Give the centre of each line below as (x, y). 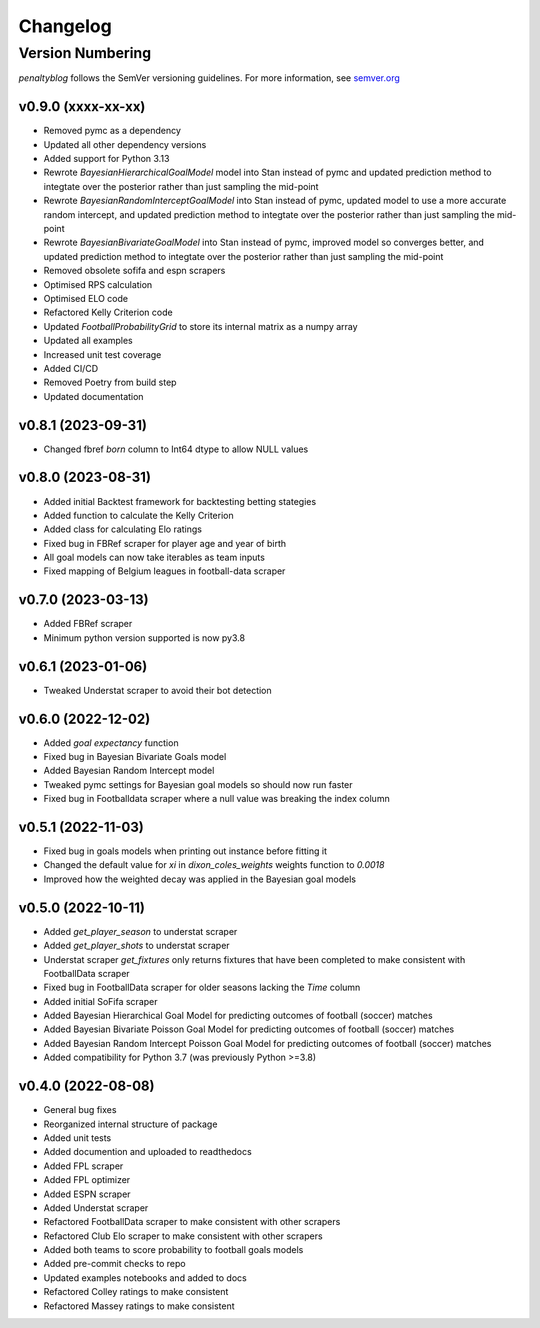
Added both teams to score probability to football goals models (173, 1250)
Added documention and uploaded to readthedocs (147, 1152)
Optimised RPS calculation (98, 284)
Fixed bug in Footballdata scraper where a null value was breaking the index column (216, 799)
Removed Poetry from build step (110, 382)
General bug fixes (80, 1110)
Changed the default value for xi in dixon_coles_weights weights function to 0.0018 (214, 865)
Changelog (65, 26)
